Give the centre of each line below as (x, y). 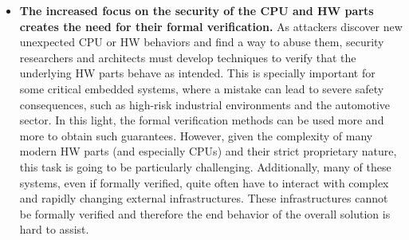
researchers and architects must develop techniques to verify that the (188, 57)
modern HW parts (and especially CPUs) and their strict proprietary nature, (208, 151)
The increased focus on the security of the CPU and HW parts (197, 10)
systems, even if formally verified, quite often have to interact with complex (204, 182)
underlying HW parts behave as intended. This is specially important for (197, 73)
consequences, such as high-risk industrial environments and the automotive (205, 104)
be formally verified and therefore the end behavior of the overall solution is (205, 213)
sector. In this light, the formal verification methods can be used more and (202, 120)
